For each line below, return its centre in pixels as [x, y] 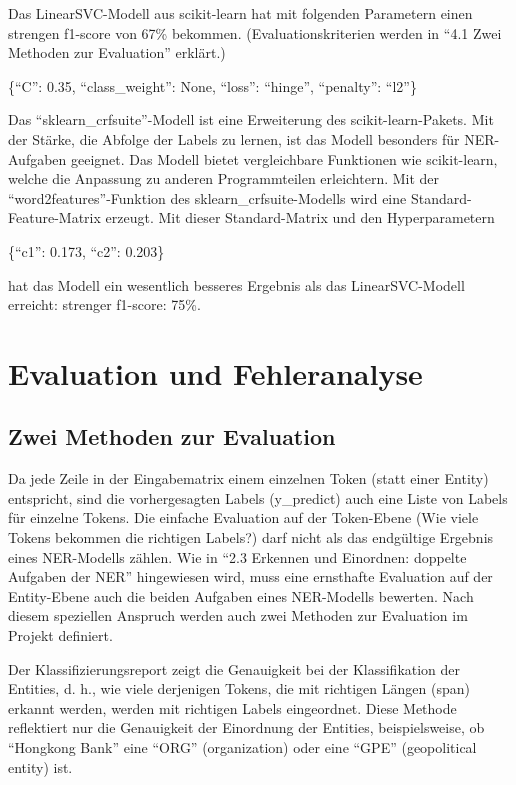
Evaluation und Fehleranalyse [215, 372]
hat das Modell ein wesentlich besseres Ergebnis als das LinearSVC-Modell [236, 284]
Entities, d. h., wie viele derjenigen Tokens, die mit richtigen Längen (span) [239, 688]
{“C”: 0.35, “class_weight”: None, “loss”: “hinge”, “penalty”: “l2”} [212, 85]
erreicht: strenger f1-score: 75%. [104, 304]
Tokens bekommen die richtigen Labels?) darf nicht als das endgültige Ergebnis [251, 537]
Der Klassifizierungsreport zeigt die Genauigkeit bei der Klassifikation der [234, 668]
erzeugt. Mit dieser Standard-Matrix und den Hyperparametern [300, 217]
